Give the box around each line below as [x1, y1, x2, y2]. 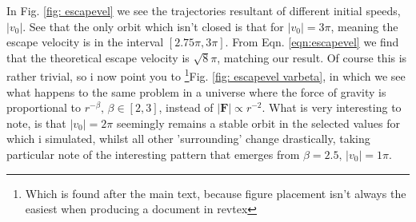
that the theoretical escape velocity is [6, 49, 190, 65]
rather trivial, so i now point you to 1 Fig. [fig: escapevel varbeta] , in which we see [6, 65, 406, 85]
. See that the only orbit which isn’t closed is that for [22, 18, 284, 34]
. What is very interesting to [262, 99, 402, 116]
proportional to [6, 99, 82, 116]
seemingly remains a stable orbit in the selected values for [116, 114, 400, 131]
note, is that [6, 114, 66, 131]
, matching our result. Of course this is [217, 49, 407, 65]
